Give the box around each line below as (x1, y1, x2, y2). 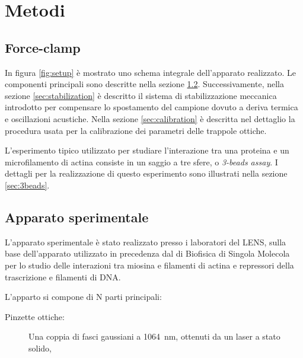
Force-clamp (5, 38, 81, 56)
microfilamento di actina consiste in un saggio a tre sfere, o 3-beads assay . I (5, 155, 278, 168)
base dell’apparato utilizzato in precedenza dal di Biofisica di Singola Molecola (5, 247, 290, 260)
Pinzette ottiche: (5, 310, 65, 322)
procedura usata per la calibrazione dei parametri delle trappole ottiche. (5, 124, 267, 136)
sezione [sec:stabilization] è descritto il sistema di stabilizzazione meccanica (5, 89, 277, 101)
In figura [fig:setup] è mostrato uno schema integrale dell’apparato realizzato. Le (5, 66, 296, 78)
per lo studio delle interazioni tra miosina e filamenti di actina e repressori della (5, 258, 294, 271)
